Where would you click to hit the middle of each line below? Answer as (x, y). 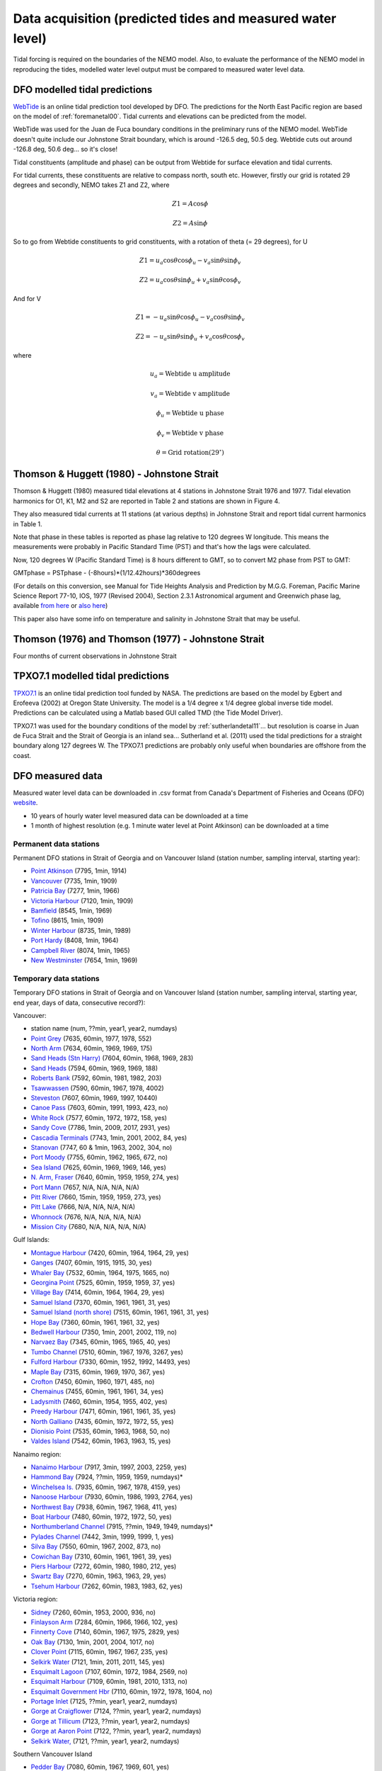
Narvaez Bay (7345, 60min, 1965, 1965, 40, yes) (101, 1342)
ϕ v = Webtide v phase (190, 434)
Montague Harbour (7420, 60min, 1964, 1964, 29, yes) (110, 1252)
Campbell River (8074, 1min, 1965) (80, 950)
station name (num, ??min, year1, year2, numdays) (104, 1029)
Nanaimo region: (37, 1454)
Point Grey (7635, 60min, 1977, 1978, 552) (91, 1039)
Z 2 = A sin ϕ (190, 223)
